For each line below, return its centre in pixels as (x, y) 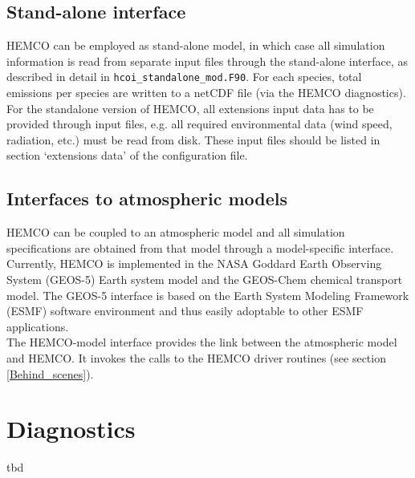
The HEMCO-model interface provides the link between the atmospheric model (202, 342)
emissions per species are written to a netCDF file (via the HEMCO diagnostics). (206, 93)
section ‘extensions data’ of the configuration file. (127, 155)
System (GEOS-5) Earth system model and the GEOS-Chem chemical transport (205, 279)
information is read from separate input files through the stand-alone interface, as (207, 61)
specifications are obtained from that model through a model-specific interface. (200, 247)
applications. (38, 326)
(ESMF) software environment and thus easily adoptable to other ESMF (185, 311)
